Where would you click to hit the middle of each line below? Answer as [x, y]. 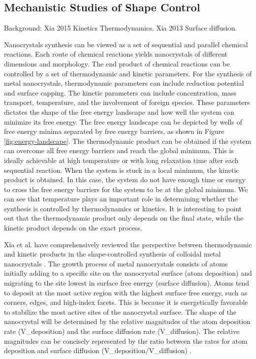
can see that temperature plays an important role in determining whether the [121, 199]
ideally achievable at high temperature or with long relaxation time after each [121, 160]
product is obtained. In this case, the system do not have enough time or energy [125, 179]
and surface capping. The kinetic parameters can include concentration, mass [120, 92]
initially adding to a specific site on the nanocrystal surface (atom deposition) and [128, 273]
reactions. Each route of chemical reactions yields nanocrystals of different [116, 54]
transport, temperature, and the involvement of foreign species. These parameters [127, 102]
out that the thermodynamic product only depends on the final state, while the [124, 218]
